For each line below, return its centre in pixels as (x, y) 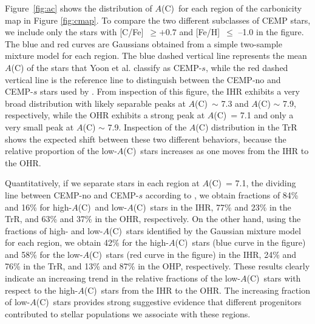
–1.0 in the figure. (271, 32)
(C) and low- (103, 207)
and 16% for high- (39, 207)
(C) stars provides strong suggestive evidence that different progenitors (169, 302)
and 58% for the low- (44, 254)
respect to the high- (42, 290)
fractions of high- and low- (54, 230)
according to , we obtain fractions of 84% (222, 194)
